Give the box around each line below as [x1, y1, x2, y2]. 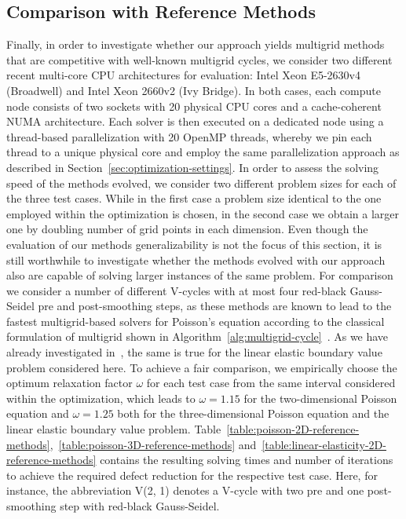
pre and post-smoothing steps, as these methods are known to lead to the [38, 298, 392, 314]
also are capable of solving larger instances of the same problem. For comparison [6, 267, 393, 283]
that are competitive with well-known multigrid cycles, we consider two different [6, 51, 393, 68]
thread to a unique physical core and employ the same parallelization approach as [6, 144, 400, 160]
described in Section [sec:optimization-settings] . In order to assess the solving [6, 159, 379, 175]
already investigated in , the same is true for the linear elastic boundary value [6, 344, 382, 360]
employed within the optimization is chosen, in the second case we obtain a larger [6, 205, 400, 221]
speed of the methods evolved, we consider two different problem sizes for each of [6, 174, 397, 191]
